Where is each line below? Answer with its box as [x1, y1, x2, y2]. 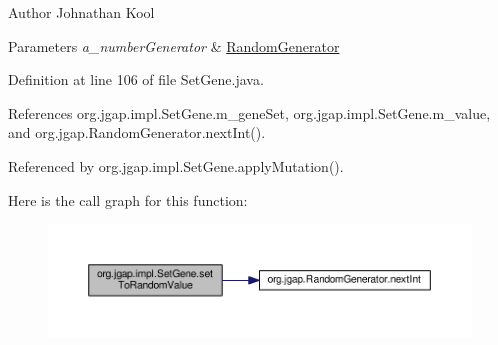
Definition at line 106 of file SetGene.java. [8, 69, 264, 90]
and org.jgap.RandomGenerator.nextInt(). [8, 122, 266, 143]
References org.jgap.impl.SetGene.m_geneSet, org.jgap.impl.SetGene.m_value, [8, 102, 491, 123]
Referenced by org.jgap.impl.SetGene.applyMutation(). [8, 155, 344, 176]
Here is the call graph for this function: [8, 189, 248, 210]
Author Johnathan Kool [8, 2, 155, 22]
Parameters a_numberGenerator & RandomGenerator [8, 35, 340, 56]
